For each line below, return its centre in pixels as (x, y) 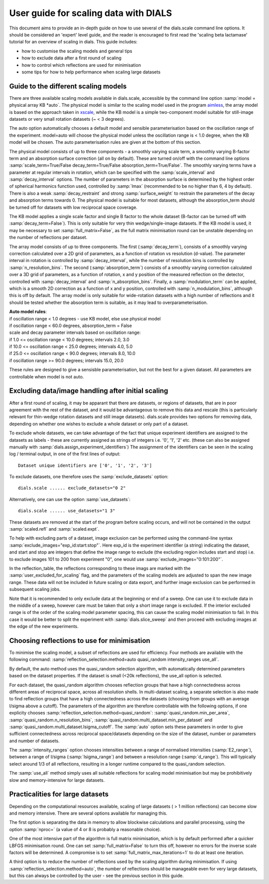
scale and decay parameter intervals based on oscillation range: (75, 332)
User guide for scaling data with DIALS (91, 13)
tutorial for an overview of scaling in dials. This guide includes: (73, 42)
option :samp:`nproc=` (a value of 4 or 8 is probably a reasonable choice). (85, 829)
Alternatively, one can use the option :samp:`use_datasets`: (70, 499)
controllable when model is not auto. (47, 376)
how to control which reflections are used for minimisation (81, 65)
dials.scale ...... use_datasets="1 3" (67, 511)
